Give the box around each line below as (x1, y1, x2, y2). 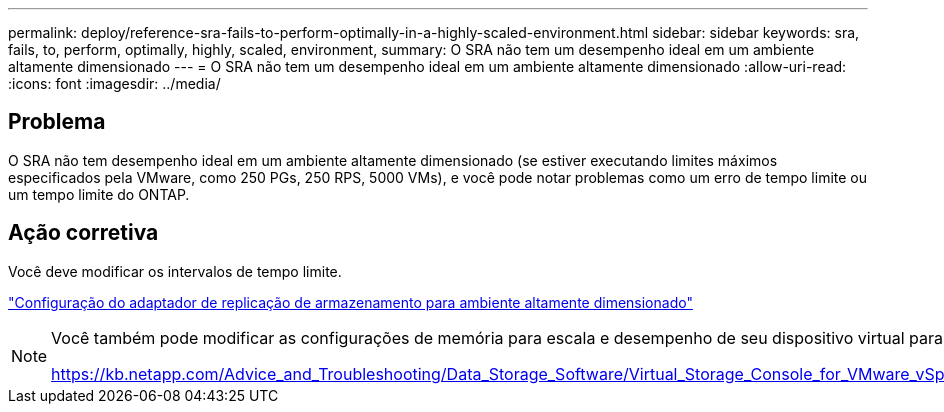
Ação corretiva (8, 220, 159, 246)
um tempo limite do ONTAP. (8, 185, 190, 203)
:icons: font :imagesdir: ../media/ (8, 75, 221, 92)
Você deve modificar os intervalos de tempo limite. (8, 262, 342, 280)
